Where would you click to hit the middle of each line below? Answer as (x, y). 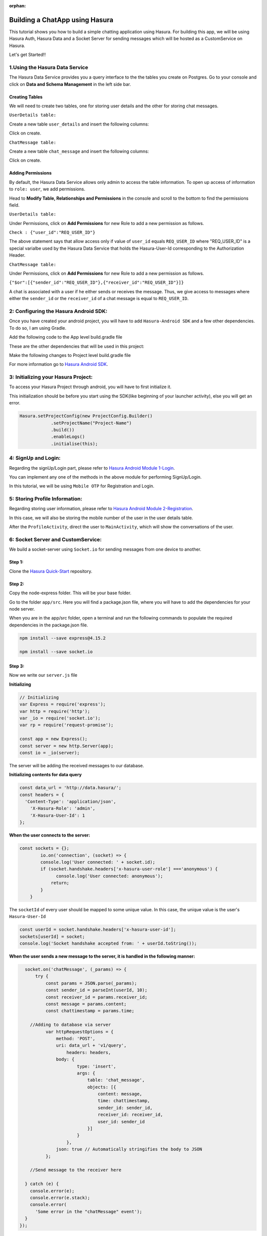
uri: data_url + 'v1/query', (91, 1045)
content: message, (120, 1094)
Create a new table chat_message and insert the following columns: (79, 151)
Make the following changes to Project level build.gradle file (70, 355)
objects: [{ (102, 1087)
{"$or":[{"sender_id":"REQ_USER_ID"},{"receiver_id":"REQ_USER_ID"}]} (96, 283)
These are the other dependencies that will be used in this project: (77, 346)
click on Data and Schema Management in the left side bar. (70, 84)
